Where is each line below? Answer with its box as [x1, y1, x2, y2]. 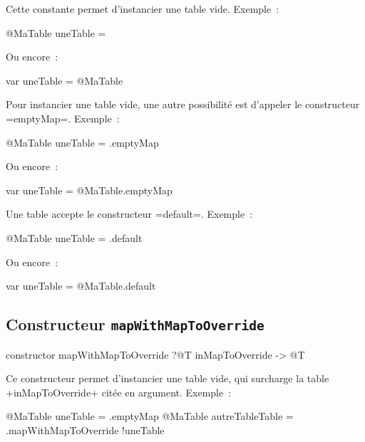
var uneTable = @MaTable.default [6, 278, 156, 293]
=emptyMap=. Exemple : [6, 110, 120, 125]
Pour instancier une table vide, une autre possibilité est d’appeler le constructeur [6, 97, 360, 112]
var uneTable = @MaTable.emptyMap [6, 182, 173, 197]
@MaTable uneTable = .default [6, 230, 143, 245]
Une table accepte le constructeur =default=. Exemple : [6, 206, 253, 221]
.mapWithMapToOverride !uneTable [6, 422, 165, 437]
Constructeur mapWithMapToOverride [6, 313, 264, 335]
